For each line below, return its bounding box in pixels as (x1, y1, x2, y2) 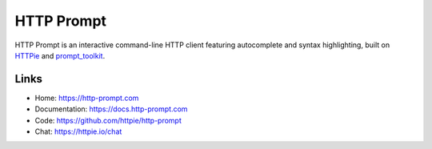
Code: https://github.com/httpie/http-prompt (34, 115, 182, 125)
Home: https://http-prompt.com (34, 93, 139, 103)
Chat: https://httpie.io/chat (34, 127, 122, 136)
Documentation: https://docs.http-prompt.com (34, 104, 188, 114)
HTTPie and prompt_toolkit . (14, 50, 106, 60)
